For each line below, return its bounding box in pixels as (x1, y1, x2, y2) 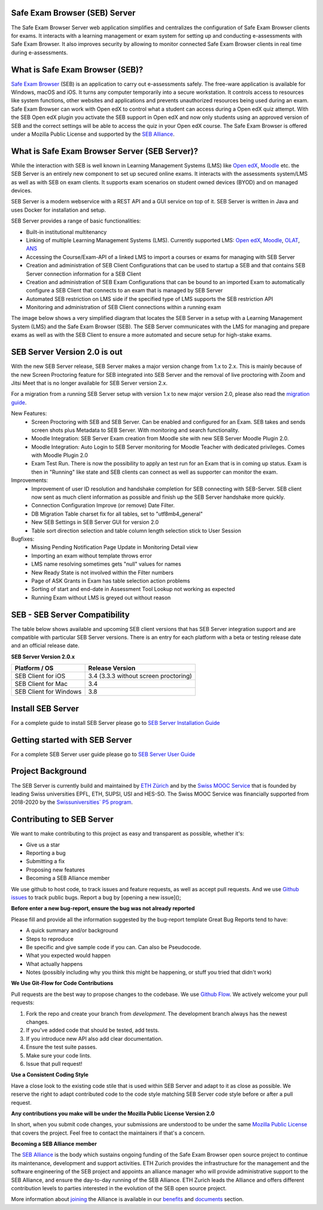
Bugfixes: (11, 535, 35, 542)
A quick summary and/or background (26, 927, 118, 934)
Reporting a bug (26, 849, 66, 857)
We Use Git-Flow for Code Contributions (11, 980, 114, 987)
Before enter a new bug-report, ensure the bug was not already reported (11, 905, 195, 912)
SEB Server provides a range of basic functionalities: (11, 217, 141, 224)
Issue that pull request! (26, 1060, 83, 1067)
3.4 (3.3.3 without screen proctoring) (88, 672, 193, 680)
